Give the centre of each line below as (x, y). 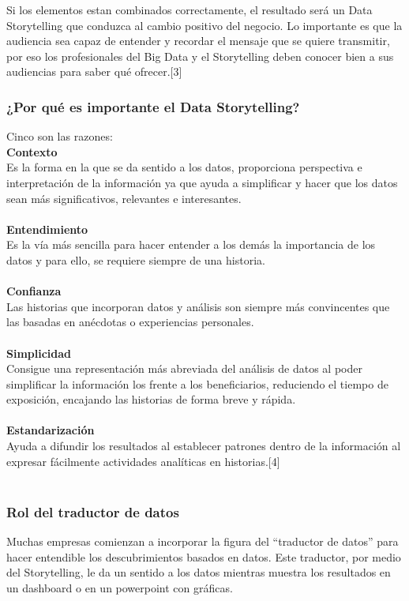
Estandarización (51, 430)
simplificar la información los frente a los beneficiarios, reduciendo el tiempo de (197, 383)
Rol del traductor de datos (93, 511)
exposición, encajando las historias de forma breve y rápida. (151, 399)
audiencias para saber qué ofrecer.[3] (94, 71)
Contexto (32, 151)
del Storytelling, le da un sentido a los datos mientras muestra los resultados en (199, 572)
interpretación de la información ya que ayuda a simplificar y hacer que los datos (202, 182)
